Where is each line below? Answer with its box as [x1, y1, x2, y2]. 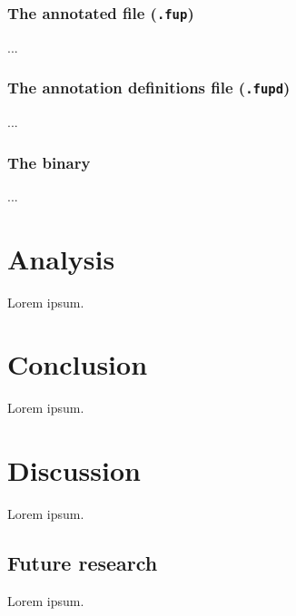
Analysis [7, 240, 115, 277]
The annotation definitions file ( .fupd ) [7, 76, 291, 99]
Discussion [7, 452, 141, 489]
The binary [7, 151, 91, 173]
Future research [7, 549, 158, 577]
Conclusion [7, 346, 148, 383]
